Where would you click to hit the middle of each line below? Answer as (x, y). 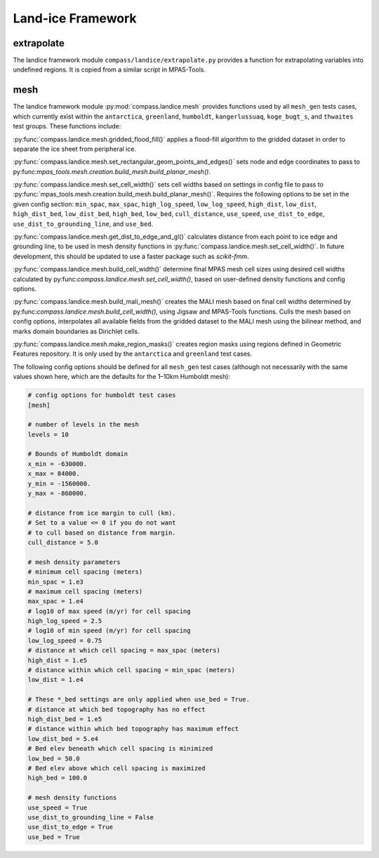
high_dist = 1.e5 (58, 660)
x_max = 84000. (54, 474)
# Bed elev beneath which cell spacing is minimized (120, 749)
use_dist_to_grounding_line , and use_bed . (83, 224)
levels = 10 (48, 434)
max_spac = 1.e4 (56, 601)
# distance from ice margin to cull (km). (102, 513)
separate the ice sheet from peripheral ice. (75, 149)
